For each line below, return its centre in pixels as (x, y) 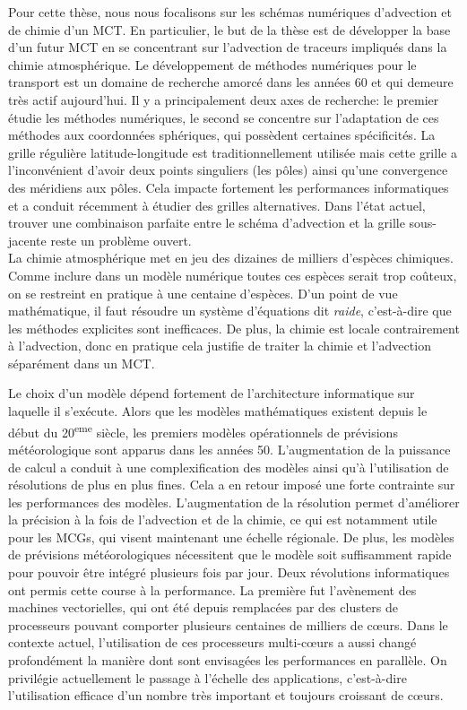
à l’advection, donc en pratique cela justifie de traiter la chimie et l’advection (220, 346)
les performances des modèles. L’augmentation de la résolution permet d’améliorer (234, 502)
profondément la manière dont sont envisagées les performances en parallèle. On (228, 660)
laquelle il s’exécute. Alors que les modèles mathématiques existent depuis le (218, 411)
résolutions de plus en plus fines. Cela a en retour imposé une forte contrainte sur (232, 485)
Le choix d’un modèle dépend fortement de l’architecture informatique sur (212, 393)
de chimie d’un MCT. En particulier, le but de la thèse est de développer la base (229, 29)
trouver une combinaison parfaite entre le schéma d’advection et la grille (207, 223)
